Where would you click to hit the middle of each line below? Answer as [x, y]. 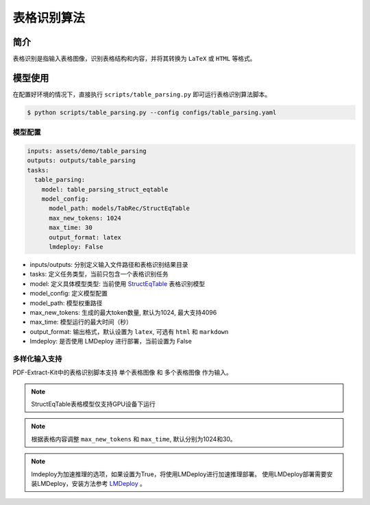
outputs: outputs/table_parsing [82, 160]
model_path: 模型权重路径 [66, 303]
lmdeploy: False [76, 247]
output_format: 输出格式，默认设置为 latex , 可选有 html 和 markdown [129, 331]
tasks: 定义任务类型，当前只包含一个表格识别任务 [99, 274]
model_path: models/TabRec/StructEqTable [119, 208]
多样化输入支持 [37, 359]
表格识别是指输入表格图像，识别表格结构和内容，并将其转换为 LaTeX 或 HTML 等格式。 [134, 59]
